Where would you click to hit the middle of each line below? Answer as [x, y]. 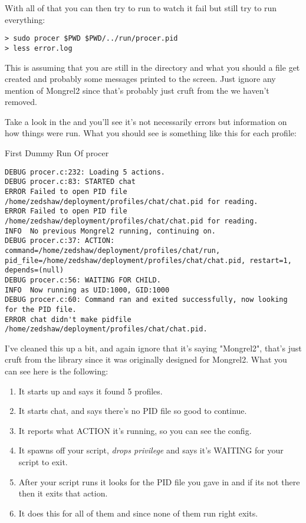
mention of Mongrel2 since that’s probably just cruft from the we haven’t [137, 90]
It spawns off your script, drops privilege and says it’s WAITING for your [151, 450]
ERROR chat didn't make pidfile [68, 319]
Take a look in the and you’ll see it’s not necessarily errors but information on [146, 121]
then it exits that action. [63, 493]
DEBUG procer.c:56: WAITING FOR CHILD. [83, 280]
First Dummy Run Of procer [57, 153]
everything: [25, 19]
